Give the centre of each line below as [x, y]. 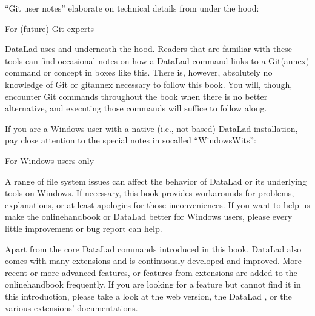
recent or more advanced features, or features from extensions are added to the [151, 272]
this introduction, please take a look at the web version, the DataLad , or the [148, 296]
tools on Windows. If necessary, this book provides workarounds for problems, [150, 193]
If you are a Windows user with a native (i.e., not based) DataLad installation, [151, 128]
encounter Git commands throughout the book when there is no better [136, 96]
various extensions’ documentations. [71, 308]
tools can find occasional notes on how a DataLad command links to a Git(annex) [157, 60]
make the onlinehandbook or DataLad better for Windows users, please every [149, 216]
